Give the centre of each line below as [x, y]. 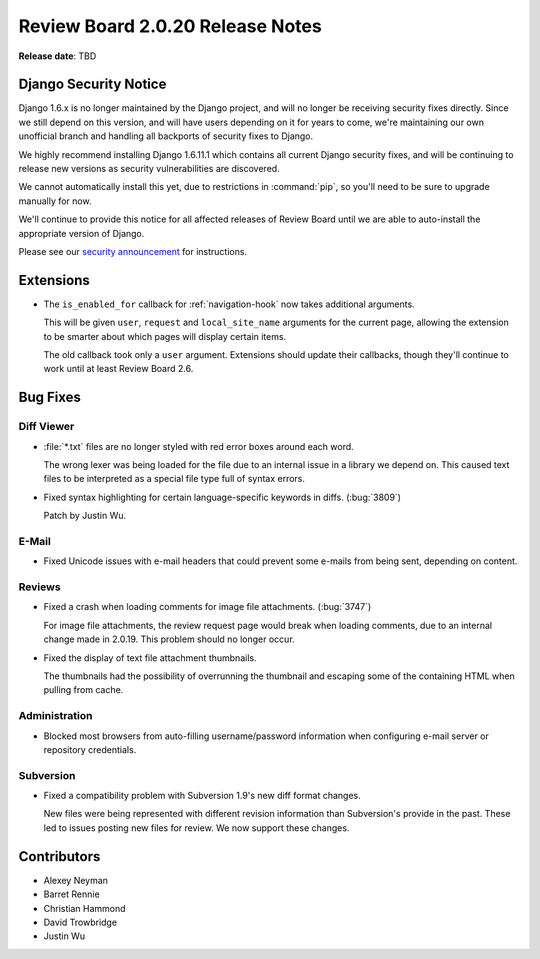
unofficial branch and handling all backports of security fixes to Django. [166, 136]
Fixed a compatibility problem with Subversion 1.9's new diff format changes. [202, 796]
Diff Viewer [46, 427]
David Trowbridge [80, 922]
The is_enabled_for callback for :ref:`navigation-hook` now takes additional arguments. [229, 304]
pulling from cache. [83, 690]
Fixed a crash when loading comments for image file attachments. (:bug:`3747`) [207, 607]
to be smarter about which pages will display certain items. [165, 336]
